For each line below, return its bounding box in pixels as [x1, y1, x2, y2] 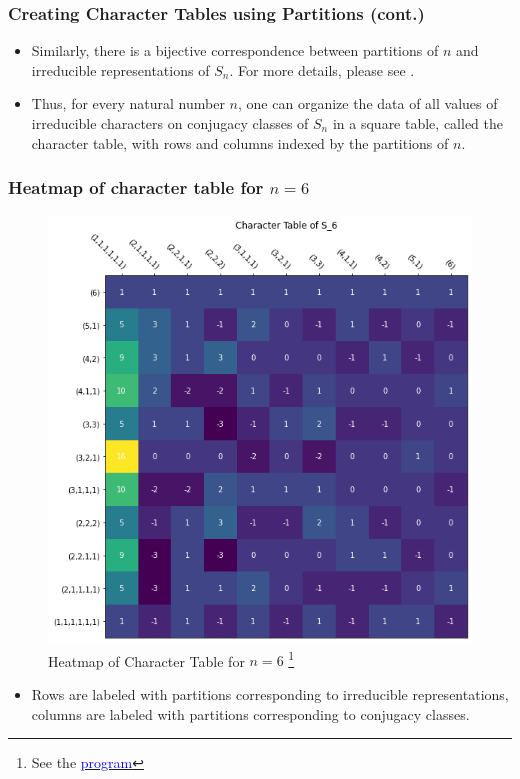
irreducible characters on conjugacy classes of [31, 113, 309, 133]
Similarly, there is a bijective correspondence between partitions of [31, 40, 439, 61]
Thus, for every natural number [31, 93, 225, 114]
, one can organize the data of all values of [238, 93, 498, 114]
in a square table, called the [332, 113, 504, 133]
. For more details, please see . [229, 59, 415, 80]
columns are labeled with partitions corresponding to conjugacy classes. [31, 703, 470, 724]
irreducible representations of [31, 59, 210, 80]
